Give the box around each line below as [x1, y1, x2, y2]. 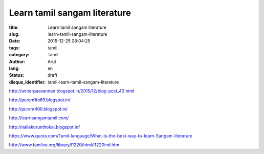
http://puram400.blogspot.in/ [9, 106, 68, 112]
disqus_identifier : [9, 79, 46, 85]
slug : [9, 31, 20, 37]
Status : [9, 72, 24, 78]
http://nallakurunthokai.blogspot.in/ [9, 124, 80, 130]
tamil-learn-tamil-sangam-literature [47, 79, 119, 85]
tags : [9, 44, 20, 51]
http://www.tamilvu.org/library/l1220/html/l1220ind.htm [9, 142, 120, 148]
